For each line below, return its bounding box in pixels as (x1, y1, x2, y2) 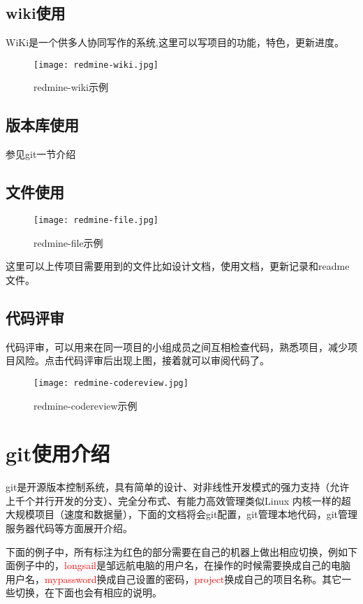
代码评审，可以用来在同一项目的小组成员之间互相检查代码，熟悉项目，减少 (6, 339, 348, 354)
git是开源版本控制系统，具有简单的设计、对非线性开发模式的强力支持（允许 (6, 480, 350, 494)
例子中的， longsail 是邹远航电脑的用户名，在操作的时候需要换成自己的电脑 (15, 558, 350, 573)
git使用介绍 (6, 439, 110, 468)
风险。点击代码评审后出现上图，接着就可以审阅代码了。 (15, 353, 269, 368)
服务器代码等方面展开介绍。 (6, 521, 133, 535)
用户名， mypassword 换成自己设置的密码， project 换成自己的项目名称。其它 (6, 571, 342, 586)
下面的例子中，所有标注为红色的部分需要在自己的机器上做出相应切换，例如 (6, 544, 348, 559)
